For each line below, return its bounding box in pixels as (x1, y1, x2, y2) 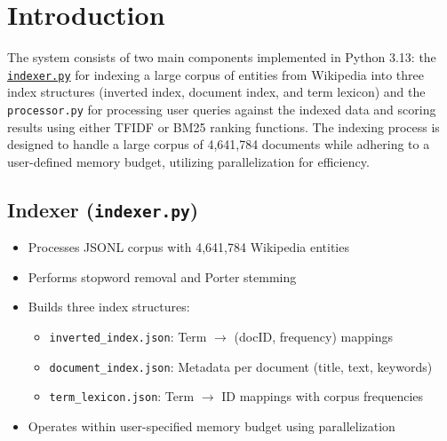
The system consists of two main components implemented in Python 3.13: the (7, 48, 436, 67)
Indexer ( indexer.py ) (7, 195, 199, 223)
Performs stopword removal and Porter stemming (28, 267, 297, 286)
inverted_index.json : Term (49, 327, 207, 345)
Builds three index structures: (28, 297, 190, 316)
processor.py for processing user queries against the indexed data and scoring (7, 99, 436, 118)
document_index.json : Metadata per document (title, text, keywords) (49, 357, 433, 375)
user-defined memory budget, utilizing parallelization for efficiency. (7, 152, 370, 170)
